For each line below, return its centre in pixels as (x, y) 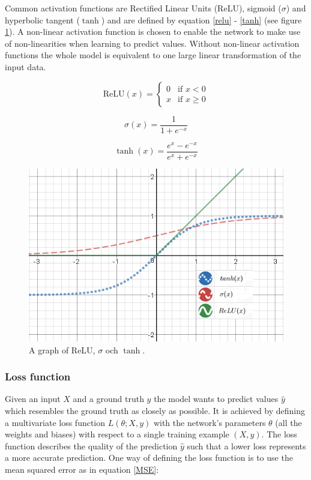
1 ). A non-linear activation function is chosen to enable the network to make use (153, 31)
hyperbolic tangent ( (42, 19)
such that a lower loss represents (246, 445)
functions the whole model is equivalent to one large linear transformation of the (153, 55)
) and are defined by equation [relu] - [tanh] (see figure (201, 19)
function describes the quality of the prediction (91, 445)
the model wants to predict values (216, 399)
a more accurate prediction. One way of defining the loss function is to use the (149, 457)
